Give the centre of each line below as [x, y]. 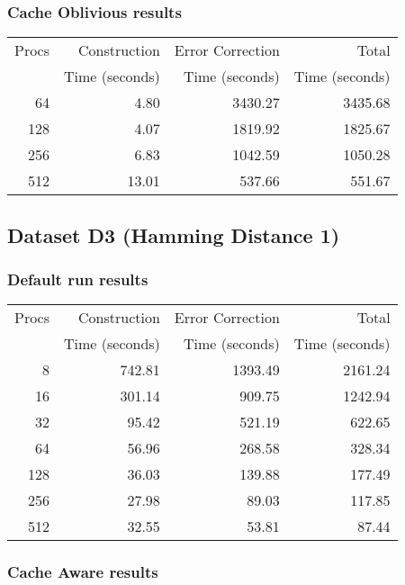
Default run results [78, 279]
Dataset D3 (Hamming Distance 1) [174, 234]
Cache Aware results [83, 572]
